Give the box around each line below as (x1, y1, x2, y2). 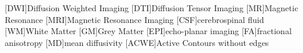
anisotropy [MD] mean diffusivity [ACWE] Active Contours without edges (5, 36, 269, 48)
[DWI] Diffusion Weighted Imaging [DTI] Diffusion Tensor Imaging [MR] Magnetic (5, 2, 298, 14)
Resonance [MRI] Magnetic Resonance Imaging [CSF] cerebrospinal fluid (5, 13, 264, 25)
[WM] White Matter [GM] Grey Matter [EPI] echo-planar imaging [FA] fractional (5, 25, 292, 37)
